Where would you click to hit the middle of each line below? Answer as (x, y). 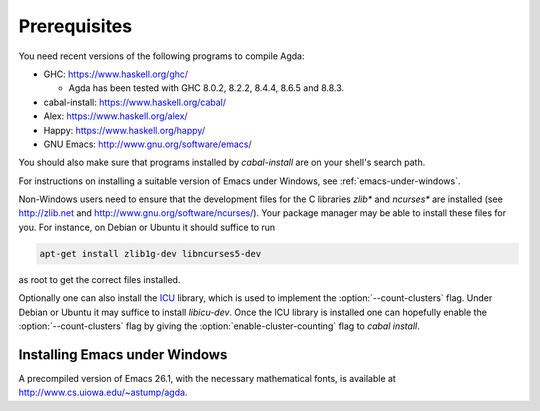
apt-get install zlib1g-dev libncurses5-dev (150, 253)
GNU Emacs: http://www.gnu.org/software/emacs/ (147, 144)
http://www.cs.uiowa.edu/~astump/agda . (103, 392)
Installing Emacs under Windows (123, 354)
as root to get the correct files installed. (99, 279)
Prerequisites (75, 26)
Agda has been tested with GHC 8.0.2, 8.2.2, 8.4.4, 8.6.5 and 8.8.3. (206, 88)
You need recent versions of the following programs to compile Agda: (161, 56)
